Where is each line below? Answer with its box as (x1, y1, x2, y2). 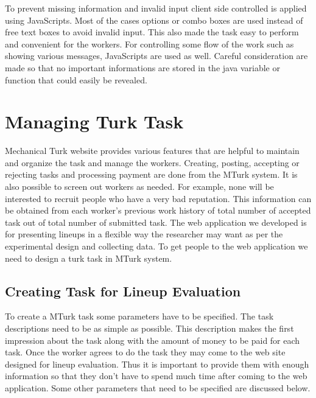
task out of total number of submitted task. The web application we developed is (5, 215, 307, 228)
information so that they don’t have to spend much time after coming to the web (5, 369, 307, 382)
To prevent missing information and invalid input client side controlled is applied (5, 2, 307, 14)
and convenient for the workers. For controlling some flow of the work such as (5, 37, 294, 50)
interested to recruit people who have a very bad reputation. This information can (5, 192, 312, 204)
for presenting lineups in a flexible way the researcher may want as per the (5, 228, 283, 240)
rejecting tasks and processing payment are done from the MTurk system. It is (5, 168, 298, 181)
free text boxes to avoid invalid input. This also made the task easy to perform (5, 26, 299, 38)
